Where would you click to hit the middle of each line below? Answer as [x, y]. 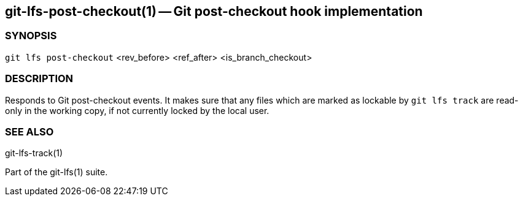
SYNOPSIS [31, 36]
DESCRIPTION [39, 79]
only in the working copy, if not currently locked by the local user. [137, 110]
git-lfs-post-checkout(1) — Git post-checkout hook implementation [214, 11]
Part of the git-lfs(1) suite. [56, 172]
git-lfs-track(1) [34, 153]
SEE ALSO [29, 131]
